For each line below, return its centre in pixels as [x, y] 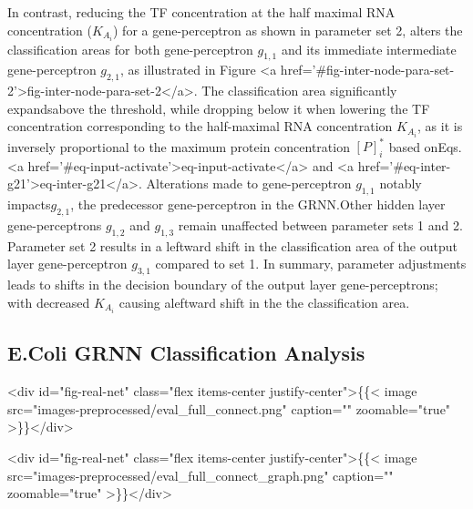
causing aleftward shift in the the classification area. [264, 302]
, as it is [440, 126]
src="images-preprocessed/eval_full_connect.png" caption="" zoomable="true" [229, 408]
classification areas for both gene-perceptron [130, 49]
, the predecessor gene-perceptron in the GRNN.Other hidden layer [258, 204]
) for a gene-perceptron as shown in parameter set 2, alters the [288, 30]
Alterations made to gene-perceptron [249, 183]
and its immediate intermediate [369, 49]
